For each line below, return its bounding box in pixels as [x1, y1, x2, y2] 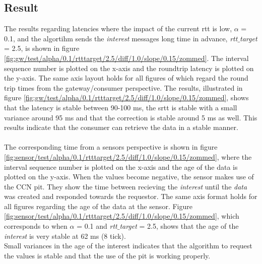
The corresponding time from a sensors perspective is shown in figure [4, 142, 218, 152]
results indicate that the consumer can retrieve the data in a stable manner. [4, 122, 238, 133]
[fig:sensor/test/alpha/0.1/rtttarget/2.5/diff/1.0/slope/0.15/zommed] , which [4, 211, 239, 221]
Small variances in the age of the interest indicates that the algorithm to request [4, 240, 252, 251]
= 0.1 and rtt [77, 221, 117, 231]
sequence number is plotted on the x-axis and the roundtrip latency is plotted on [4, 62, 254, 73]
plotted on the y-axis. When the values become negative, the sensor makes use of [4, 171, 254, 182]
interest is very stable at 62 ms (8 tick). [4, 230, 126, 241]
